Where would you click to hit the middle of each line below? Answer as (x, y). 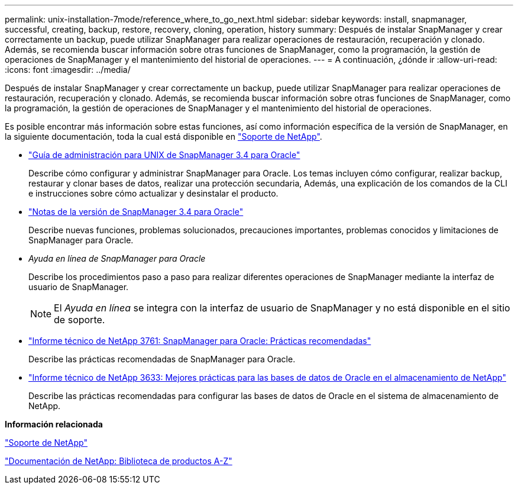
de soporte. (80, 320)
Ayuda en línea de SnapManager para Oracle (117, 258)
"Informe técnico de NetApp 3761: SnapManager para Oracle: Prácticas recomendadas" (200, 341)
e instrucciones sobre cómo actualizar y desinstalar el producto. (153, 193)
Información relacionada (54, 424)
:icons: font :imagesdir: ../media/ (68, 70)
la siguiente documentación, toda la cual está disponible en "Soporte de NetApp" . (164, 136)
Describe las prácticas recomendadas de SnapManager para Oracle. (162, 359)
